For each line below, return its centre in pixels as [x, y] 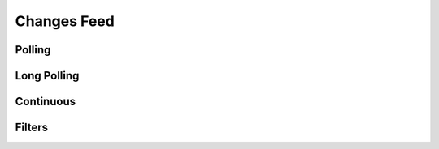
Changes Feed [65, 21]
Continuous [46, 102]
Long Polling [47, 76]
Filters [32, 128]
